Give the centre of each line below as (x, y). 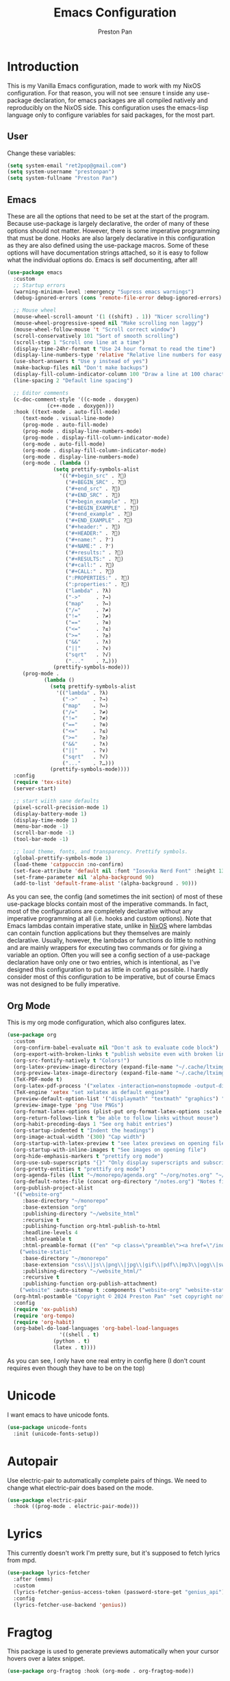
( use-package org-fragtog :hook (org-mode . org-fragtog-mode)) (101, 1671)
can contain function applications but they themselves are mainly (99, 933)
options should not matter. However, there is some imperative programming (114, 231)
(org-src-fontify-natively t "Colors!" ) (72, 1060)
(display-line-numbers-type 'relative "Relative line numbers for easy (118, 355)
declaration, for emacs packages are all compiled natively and (120, 100)
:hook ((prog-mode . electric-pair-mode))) (76, 1507)
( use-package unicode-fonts (47, 1427)
